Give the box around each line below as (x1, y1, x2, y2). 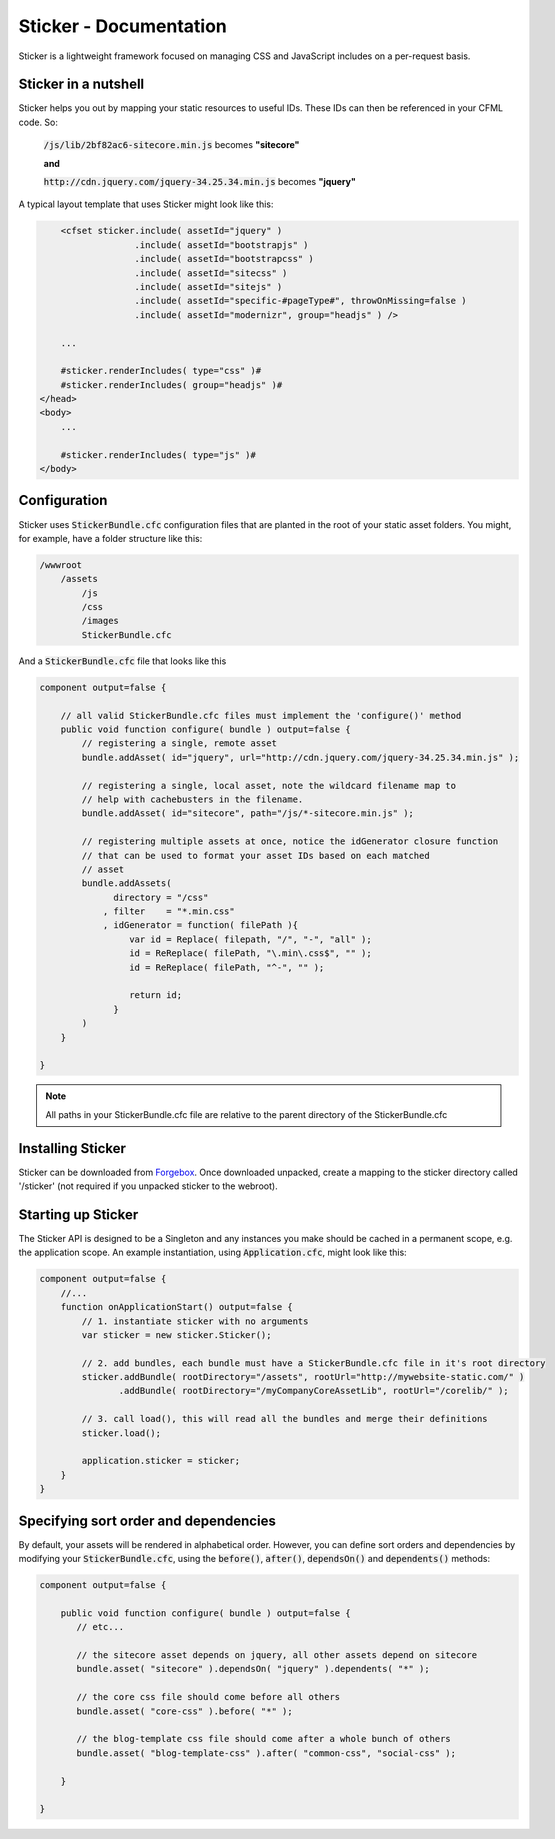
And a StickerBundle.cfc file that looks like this (18, 655, 227, 667)
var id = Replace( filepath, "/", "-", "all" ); (128, 933, 372, 945)
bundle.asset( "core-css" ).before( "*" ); (76, 1705, 294, 1717)
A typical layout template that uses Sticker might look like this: (18, 198, 274, 210)
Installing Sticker (18, 1140, 127, 1157)
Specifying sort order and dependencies (18, 1512, 277, 1529)
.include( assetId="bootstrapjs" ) (134, 239, 309, 250)
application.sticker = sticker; (81, 1455, 240, 1467)
